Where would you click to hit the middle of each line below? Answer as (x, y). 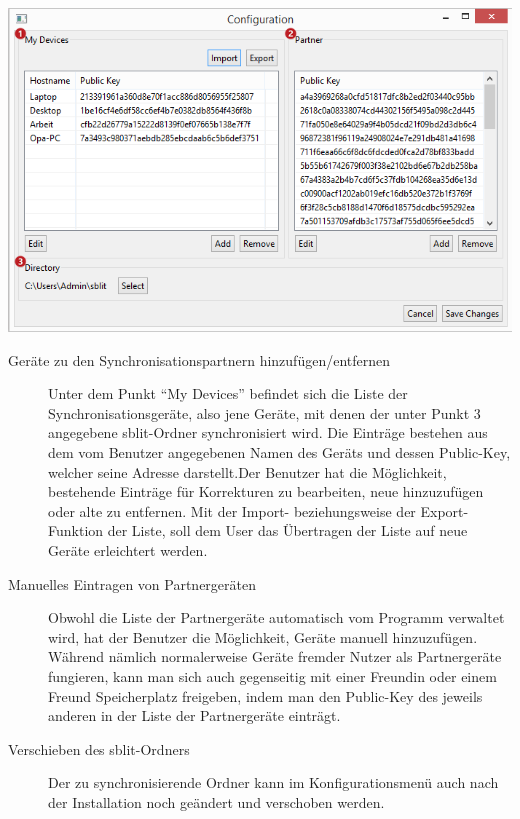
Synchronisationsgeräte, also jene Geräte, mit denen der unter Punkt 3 (264, 412)
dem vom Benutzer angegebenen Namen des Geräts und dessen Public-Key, (279, 452)
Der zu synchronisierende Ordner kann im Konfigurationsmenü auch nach (273, 782)
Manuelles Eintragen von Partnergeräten (132, 583)
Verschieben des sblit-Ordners (99, 748)
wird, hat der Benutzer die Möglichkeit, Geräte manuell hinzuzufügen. (263, 636)
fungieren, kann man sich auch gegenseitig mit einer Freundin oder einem (272, 676)
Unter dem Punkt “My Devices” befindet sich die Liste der (228, 393)
